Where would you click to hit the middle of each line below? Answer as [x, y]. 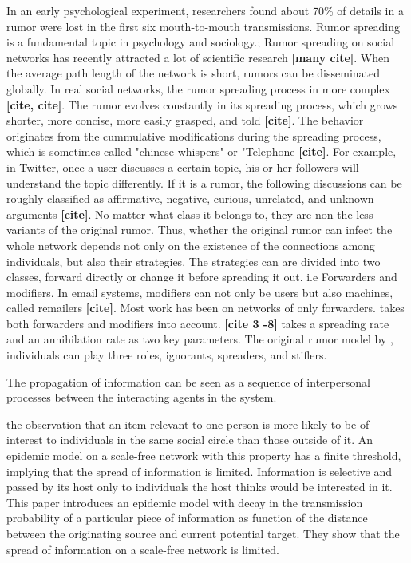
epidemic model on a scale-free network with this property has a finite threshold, [204, 456]
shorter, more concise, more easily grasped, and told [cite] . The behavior [185, 120]
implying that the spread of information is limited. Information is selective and [200, 471]
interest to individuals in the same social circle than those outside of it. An [190, 440]
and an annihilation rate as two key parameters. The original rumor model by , [200, 339]
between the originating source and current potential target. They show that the [203, 533]
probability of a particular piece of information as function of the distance [187, 518]
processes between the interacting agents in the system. [142, 397]
